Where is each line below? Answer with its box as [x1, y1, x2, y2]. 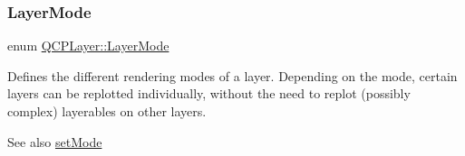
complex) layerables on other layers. [7, 102, 207, 120]
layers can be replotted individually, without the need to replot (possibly [7, 84, 411, 103]
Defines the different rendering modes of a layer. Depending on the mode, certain [7, 66, 458, 85]
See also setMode [7, 132, 102, 151]
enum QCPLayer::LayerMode [7, 36, 170, 55]
